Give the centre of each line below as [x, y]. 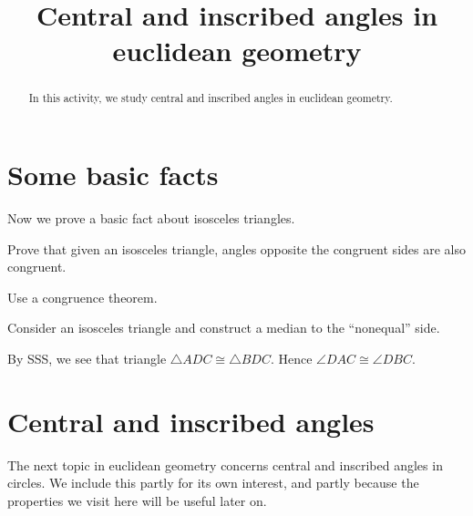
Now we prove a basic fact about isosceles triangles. [151, 217]
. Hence [291, 358]
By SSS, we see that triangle [87, 358]
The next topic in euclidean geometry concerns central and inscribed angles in [225, 464]
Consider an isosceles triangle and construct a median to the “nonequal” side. [224, 328]
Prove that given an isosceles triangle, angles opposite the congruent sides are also [236, 248]
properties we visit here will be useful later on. [137, 500]
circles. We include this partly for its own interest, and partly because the [213, 483]
